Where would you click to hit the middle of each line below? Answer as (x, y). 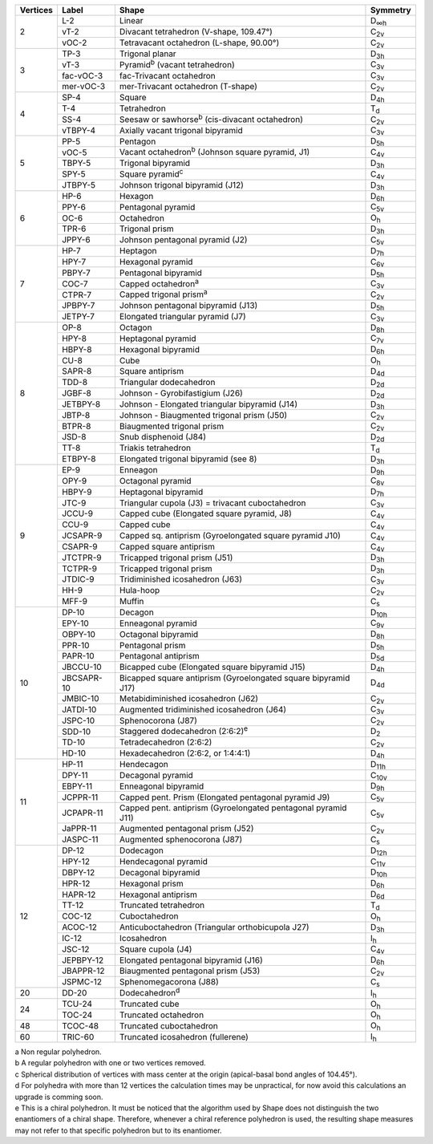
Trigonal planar (148, 54)
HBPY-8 (77, 349)
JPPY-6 (76, 240)
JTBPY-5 (79, 185)
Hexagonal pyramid (156, 262)
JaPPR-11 (79, 829)
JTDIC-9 (78, 579)
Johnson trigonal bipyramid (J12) (182, 185)
